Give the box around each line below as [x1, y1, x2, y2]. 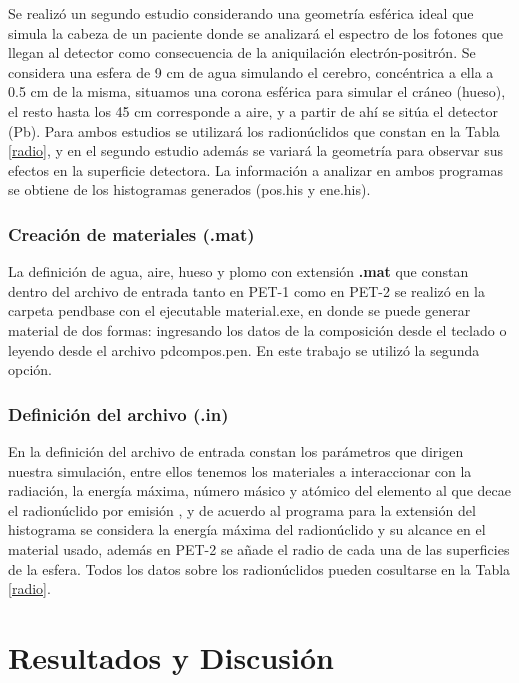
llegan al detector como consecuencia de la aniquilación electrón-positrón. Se [8, 42, 476, 63]
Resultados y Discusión [8, 636, 334, 677]
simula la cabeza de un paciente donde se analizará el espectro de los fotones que [8, 22, 504, 43]
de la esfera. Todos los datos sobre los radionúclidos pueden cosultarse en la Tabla [8, 558, 511, 579]
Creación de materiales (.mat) [8, 221, 255, 246]
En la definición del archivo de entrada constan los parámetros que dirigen [8, 440, 464, 461]
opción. [8, 359, 52, 380]
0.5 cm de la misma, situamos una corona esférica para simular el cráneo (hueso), [8, 81, 506, 102]
